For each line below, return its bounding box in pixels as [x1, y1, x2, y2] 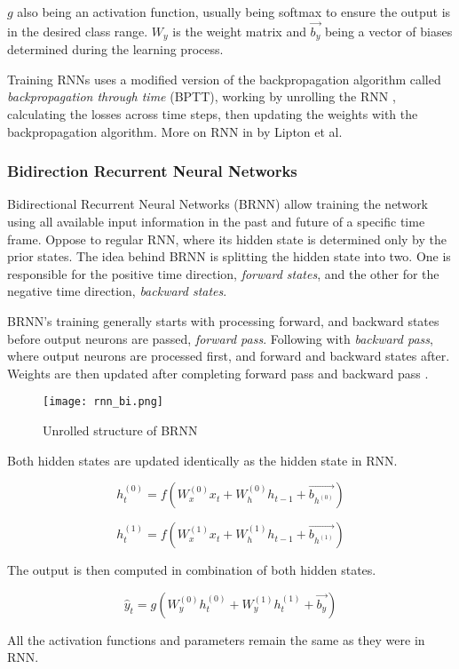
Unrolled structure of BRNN [43, 421, 198, 440]
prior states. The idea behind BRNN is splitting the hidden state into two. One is [7, 247, 451, 266]
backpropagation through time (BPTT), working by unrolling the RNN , [7, 87, 396, 106]
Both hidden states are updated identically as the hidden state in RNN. [7, 450, 398, 469]
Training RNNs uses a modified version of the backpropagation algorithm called [7, 69, 441, 88]
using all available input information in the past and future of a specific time [7, 212, 425, 231]
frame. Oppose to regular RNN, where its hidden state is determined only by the [7, 229, 447, 248]
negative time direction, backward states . [7, 282, 227, 300]
